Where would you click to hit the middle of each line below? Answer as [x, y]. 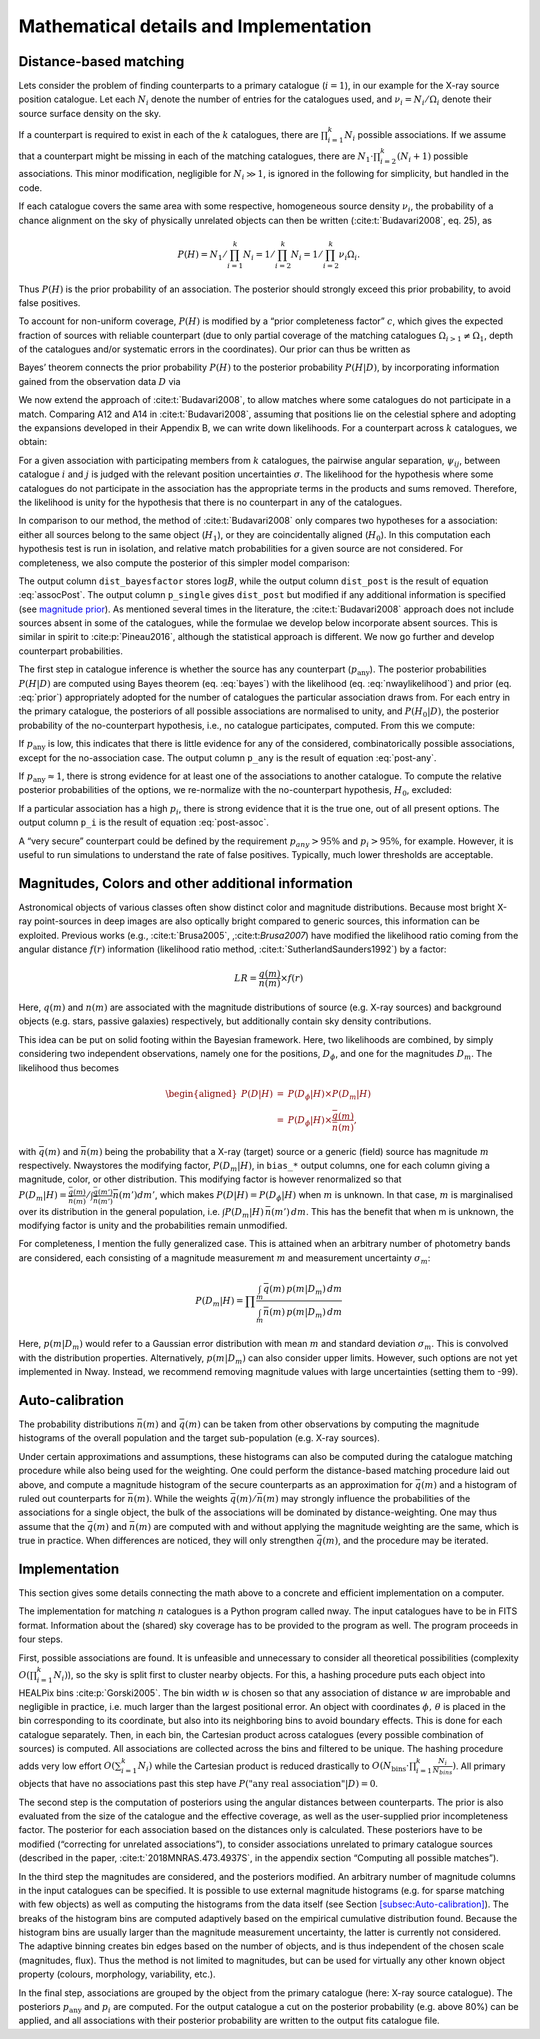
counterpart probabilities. [71, 651]
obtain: [33, 442]
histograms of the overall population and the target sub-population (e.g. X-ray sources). [199, 1438]
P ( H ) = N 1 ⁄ [201, 255]
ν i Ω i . [349, 255]
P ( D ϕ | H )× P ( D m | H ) [329, 1095]
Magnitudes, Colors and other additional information [186, 883]
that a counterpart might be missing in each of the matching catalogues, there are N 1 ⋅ [196, 157]
